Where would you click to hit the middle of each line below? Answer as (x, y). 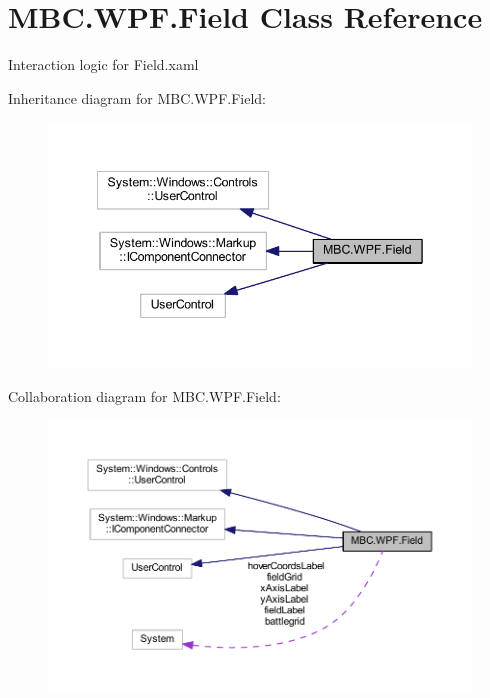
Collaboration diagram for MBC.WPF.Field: (144, 395)
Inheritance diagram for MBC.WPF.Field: (137, 97)
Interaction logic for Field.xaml (103, 64)
